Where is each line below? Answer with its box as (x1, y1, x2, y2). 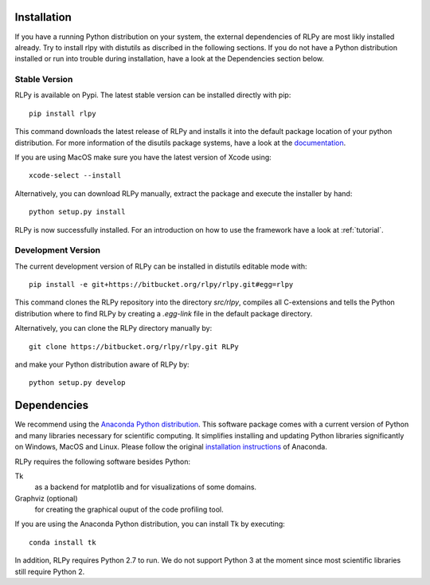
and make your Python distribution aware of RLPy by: (14, 359, 190, 370)
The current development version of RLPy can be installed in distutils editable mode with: (14, 261, 307, 271)
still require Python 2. (14, 567, 85, 576)
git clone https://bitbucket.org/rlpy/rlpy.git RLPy (29, 342, 239, 351)
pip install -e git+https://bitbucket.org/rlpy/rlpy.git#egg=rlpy (29, 280, 294, 289)
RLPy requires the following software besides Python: (14, 457, 191, 466)
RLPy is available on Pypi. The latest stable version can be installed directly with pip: (14, 90, 291, 100)
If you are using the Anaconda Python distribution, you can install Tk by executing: (14, 519, 286, 529)
